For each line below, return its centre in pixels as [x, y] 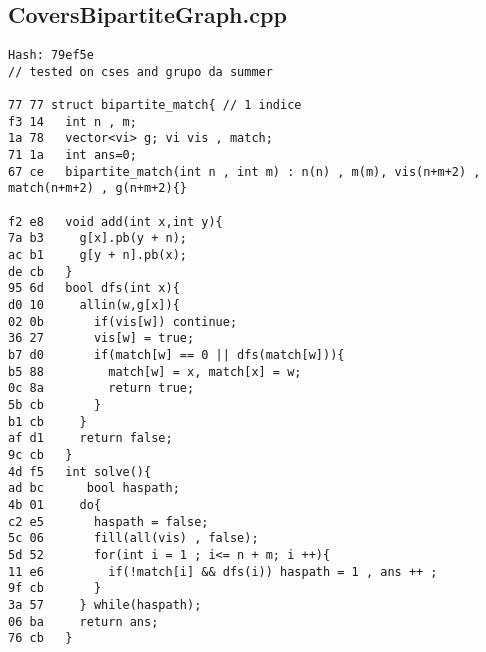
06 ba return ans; [83, 621]
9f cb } [55, 588]
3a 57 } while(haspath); [105, 604]
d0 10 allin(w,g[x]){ [94, 305]
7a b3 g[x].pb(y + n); [97, 238]
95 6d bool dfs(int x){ [94, 288]
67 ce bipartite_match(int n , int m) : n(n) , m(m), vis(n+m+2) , [244, 171]
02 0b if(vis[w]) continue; [123, 321]
